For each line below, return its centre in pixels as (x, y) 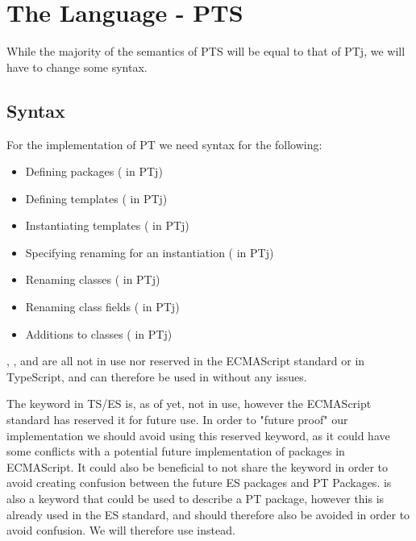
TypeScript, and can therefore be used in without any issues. (157, 376)
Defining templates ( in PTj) (96, 198)
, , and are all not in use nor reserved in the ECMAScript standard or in (186, 361)
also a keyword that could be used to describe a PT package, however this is (196, 499)
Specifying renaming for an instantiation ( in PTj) (150, 252)
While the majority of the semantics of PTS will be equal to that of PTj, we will (206, 51)
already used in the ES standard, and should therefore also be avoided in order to (208, 514)
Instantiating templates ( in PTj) (107, 225)
